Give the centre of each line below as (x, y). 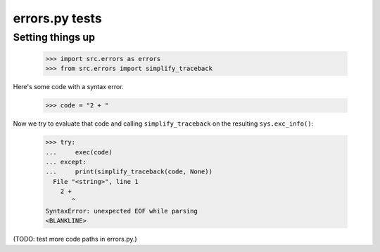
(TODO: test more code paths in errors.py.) (75, 239)
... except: (66, 162)
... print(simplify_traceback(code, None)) (129, 172)
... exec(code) (79, 152)
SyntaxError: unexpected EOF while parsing (122, 211)
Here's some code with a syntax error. (68, 87)
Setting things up (54, 37)
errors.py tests (57, 18)
